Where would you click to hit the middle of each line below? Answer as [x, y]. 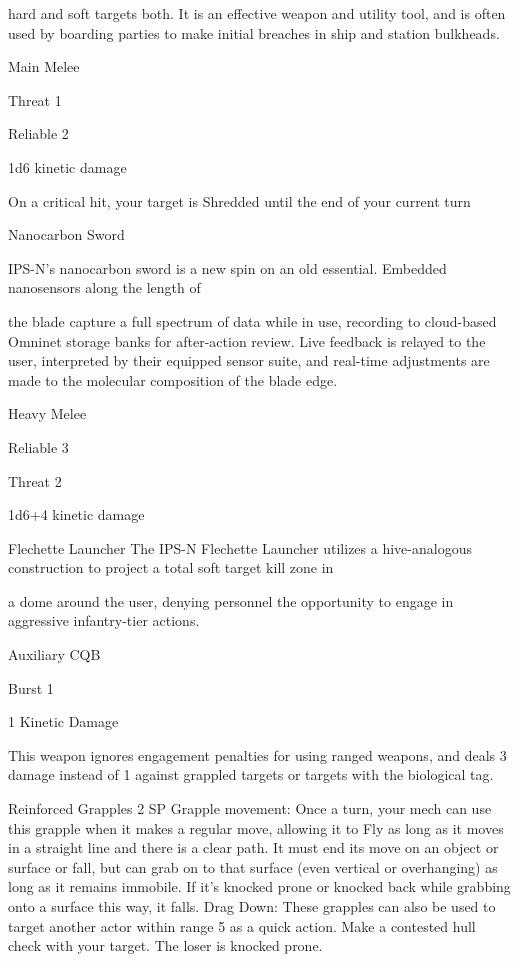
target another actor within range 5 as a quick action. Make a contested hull [242, 925]
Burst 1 [31, 687]
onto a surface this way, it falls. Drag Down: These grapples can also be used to [252, 906]
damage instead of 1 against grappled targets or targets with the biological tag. [251, 774]
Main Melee [44, 66]
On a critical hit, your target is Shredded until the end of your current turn [239, 200]
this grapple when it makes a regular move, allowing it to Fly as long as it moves [256, 827]
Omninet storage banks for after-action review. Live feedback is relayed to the [247, 340]
